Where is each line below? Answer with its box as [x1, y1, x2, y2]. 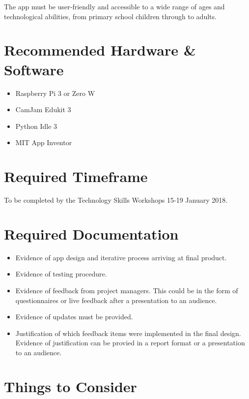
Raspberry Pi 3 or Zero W [15, 88, 95, 98]
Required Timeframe [4, 166, 148, 186]
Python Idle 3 [15, 121, 57, 131]
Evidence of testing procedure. [15, 269, 107, 279]
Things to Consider [4, 376, 137, 396]
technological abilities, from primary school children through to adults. [4, 11, 217, 21]
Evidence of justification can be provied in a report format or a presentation [15, 338, 245, 348]
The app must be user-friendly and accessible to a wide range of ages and [4, 1, 225, 11]
